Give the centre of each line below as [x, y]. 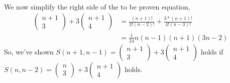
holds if [212, 51]
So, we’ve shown [29, 51]
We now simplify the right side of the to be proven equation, [97, 6]
